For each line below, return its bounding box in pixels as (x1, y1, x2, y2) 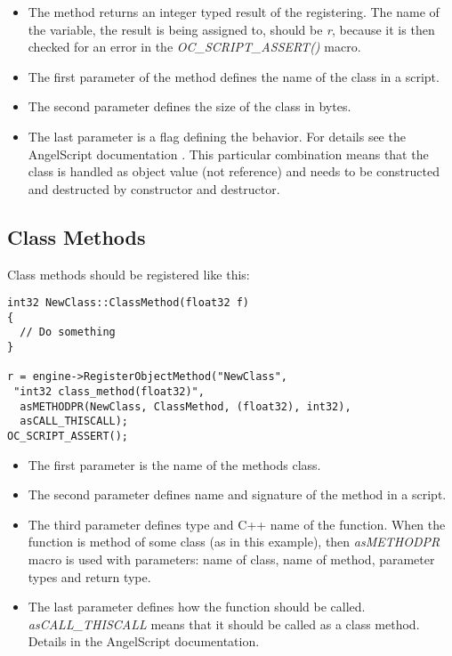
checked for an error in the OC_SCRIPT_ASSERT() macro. (28, 37, 361, 56)
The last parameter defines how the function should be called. (28, 597, 366, 616)
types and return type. (28, 567, 151, 586)
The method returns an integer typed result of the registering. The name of (28, 3, 440, 20)
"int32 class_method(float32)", (13, 385, 205, 399)
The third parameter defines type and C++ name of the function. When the (28, 514, 446, 533)
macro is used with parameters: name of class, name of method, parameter (28, 550, 435, 569)
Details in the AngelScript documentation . (28, 632, 260, 651)
